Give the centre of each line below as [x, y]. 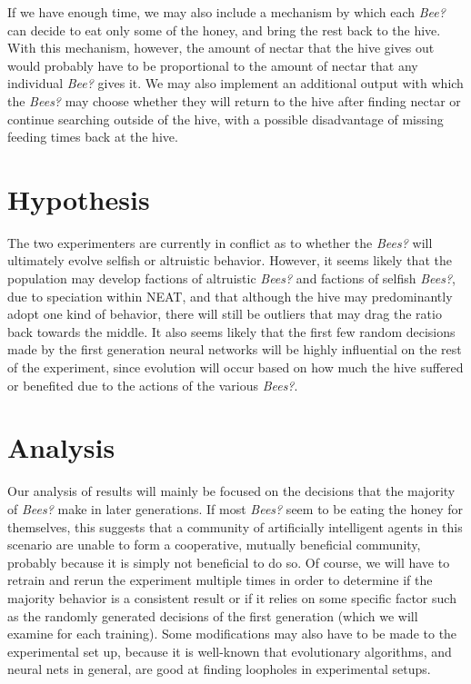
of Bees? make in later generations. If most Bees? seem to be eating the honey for [235, 508]
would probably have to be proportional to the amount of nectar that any [213, 65]
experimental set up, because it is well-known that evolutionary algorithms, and [230, 651]
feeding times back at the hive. [93, 137]
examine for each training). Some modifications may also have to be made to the [232, 634]
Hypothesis [79, 198]
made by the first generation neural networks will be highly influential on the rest [235, 349]
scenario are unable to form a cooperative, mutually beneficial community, [214, 545]
